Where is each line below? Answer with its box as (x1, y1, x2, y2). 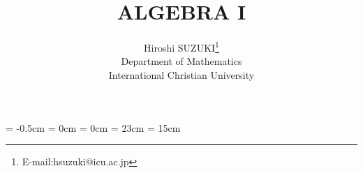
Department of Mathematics (121, 54, 242, 68)
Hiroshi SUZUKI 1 (144, 38, 219, 54)
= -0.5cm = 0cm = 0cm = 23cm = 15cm (6, 120, 181, 135)
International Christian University (108, 67, 255, 82)
